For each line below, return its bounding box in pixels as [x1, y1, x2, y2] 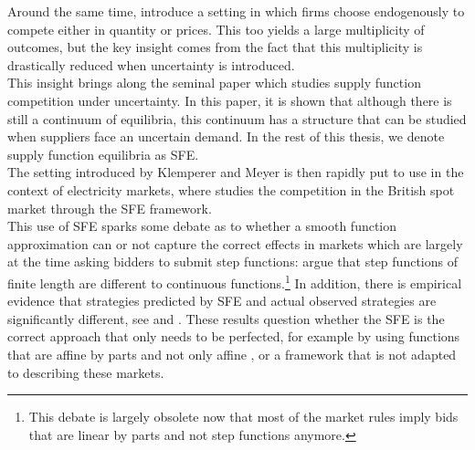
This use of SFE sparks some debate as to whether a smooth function [7, 216, 397, 235]
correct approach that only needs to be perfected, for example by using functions [7, 327, 460, 346]
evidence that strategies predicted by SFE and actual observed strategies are [7, 291, 437, 310]
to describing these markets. [7, 362, 164, 382]
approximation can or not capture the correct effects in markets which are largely [7, 234, 463, 253]
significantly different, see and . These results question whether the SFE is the [7, 309, 445, 328]
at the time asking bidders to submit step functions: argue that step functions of [7, 252, 458, 271]
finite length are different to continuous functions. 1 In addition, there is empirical [7, 270, 462, 292]
